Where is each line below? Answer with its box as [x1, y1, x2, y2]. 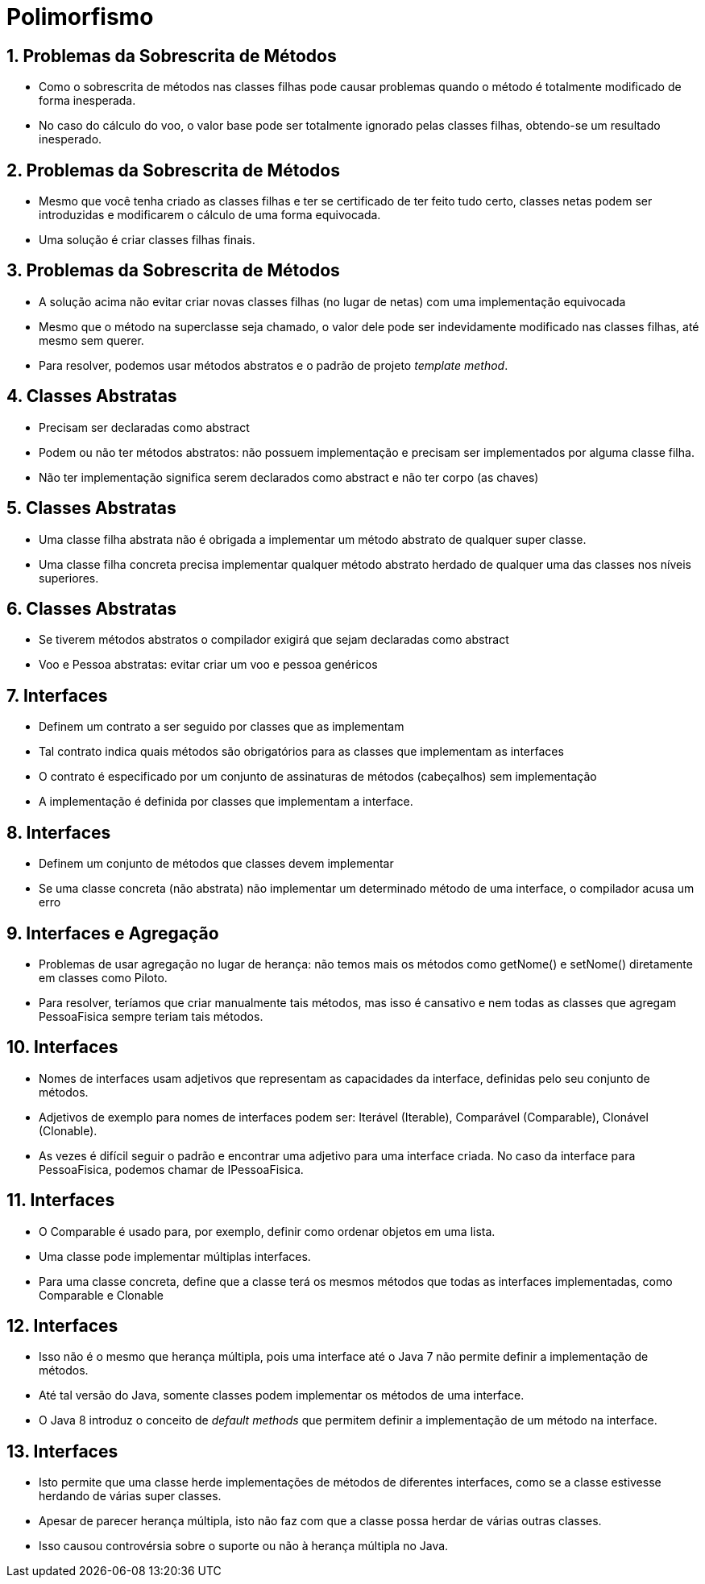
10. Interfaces [6, 1037, 118, 1058]
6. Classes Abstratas [6, 598, 177, 619]
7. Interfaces [6, 685, 108, 706]
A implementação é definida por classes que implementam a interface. [39, 794, 413, 809]
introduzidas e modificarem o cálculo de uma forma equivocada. [39, 208, 381, 222]
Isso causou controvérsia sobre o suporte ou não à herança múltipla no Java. [39, 1539, 449, 1553]
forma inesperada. [39, 93, 136, 108]
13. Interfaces [6, 1441, 118, 1462]
